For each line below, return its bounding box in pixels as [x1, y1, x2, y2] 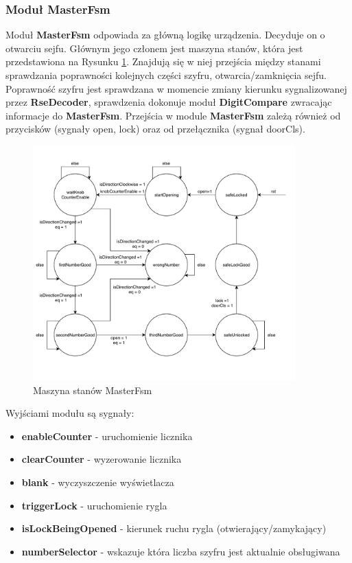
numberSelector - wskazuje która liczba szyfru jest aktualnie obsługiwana [21, 544, 340, 558]
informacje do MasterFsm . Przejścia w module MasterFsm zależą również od [5, 108, 341, 122]
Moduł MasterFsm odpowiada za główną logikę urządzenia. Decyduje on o [5, 27, 325, 42]
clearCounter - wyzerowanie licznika [21, 452, 182, 466]
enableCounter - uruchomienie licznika [21, 428, 193, 443]
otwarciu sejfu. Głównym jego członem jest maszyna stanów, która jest [5, 41, 303, 55]
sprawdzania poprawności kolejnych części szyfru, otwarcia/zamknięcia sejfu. [5, 68, 327, 82]
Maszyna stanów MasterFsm [33, 382, 152, 397]
